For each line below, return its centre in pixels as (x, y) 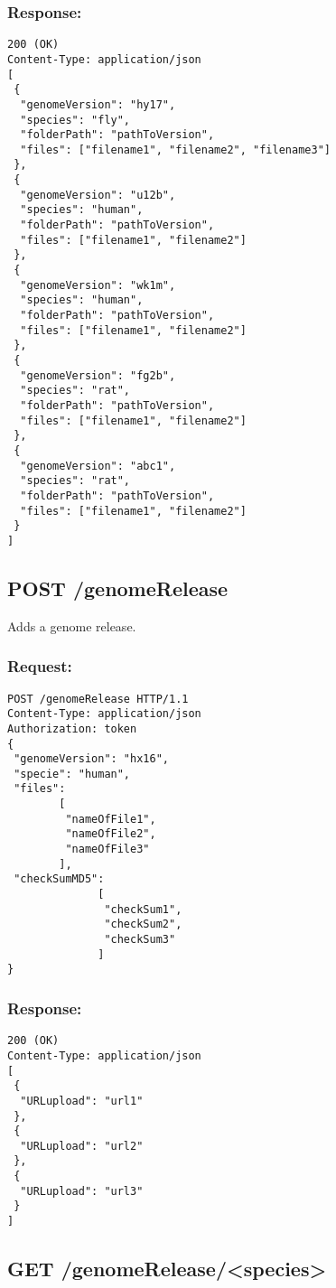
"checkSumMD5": (59, 879)
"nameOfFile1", (111, 819)
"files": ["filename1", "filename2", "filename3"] (175, 149)
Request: (40, 666)
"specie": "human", (72, 774)
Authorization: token (72, 728)
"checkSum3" (140, 940)
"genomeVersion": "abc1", (98, 466)
